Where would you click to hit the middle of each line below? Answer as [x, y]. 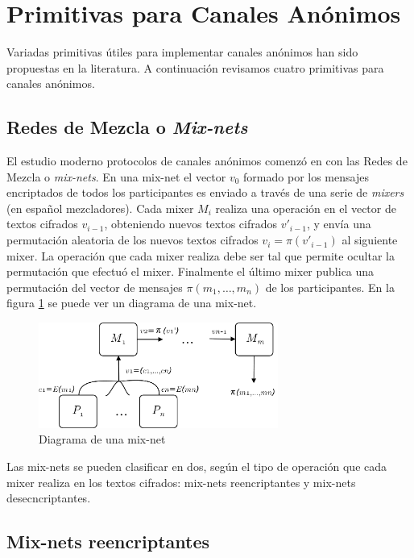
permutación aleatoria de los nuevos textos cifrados [132, 240]
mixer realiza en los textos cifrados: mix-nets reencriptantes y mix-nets [181, 482]
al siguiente [370, 240]
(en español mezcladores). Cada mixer [100, 208]
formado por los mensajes [306, 176]
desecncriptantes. [49, 498]
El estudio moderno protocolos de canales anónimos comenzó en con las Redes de [207, 161]
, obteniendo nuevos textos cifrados [191, 224]
